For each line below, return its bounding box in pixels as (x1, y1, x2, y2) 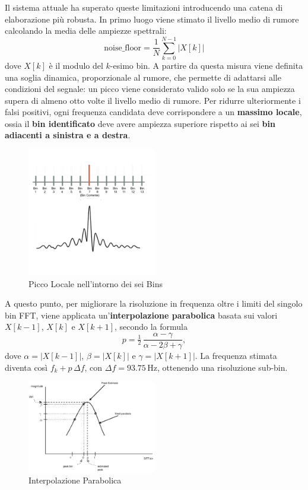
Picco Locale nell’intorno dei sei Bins (28, 277, 163, 289)
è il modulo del (49, 59, 103, 71)
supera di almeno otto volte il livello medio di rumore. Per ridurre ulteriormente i (5, 94, 301, 106)
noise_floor (104, 43, 141, 52)
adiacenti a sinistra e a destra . (5, 129, 131, 141)
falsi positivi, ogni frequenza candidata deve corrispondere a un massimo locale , (5, 106, 302, 118)
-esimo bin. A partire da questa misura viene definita (110, 59, 303, 71)
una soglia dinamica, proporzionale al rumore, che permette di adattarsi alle (5, 71, 281, 83)
